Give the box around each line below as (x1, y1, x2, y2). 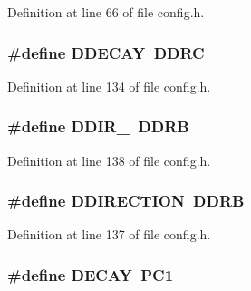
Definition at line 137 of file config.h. (7, 225, 211, 244)
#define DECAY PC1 (7, 263, 174, 286)
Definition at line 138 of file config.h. (7, 150, 211, 170)
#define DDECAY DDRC (7, 41, 205, 63)
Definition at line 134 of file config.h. (7, 76, 211, 95)
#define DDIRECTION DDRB (7, 189, 245, 212)
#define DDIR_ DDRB (7, 115, 189, 138)
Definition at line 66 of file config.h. (7, 3, 205, 21)
